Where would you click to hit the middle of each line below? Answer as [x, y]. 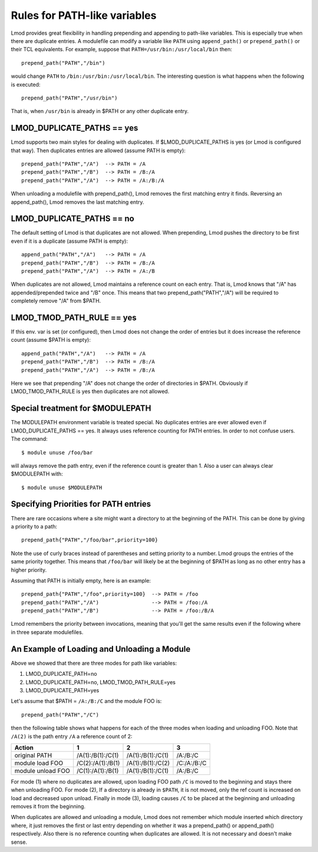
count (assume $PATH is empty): [51, 340]
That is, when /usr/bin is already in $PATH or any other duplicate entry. [100, 111]
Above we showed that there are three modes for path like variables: [94, 663]
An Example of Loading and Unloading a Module [101, 649]
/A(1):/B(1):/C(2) [148, 763]
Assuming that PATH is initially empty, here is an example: [81, 580]
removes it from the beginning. [48, 807]
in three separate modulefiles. [47, 632]
